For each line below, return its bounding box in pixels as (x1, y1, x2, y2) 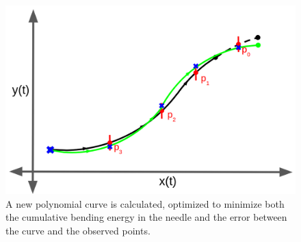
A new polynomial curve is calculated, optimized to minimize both (5, 196, 285, 210)
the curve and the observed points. (5, 223, 150, 237)
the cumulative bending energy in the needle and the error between (5, 210, 287, 224)
